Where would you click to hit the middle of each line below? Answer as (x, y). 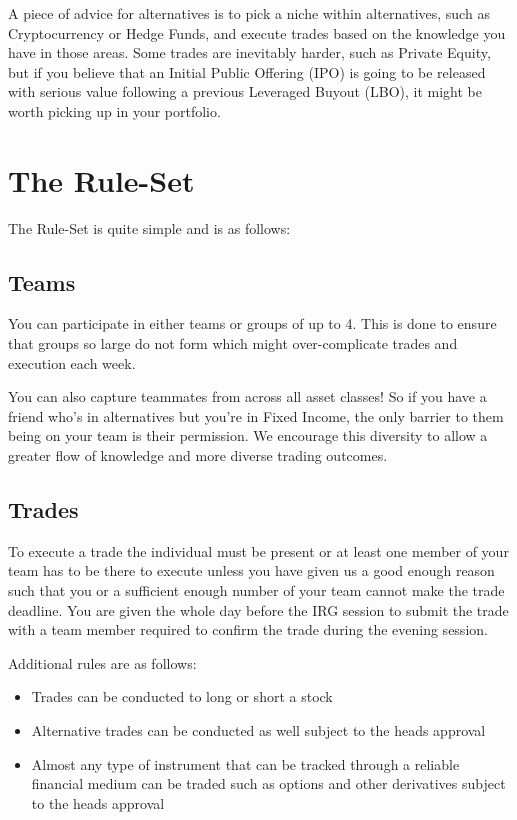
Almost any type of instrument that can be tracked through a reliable (245, 763)
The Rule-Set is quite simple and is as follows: (149, 227)
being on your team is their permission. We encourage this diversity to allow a (248, 435)
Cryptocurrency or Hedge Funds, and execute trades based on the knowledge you (257, 32)
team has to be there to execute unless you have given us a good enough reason (251, 570)
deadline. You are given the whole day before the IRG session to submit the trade (258, 609)
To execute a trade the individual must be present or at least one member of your (258, 550)
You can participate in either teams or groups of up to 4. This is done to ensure (252, 323)
